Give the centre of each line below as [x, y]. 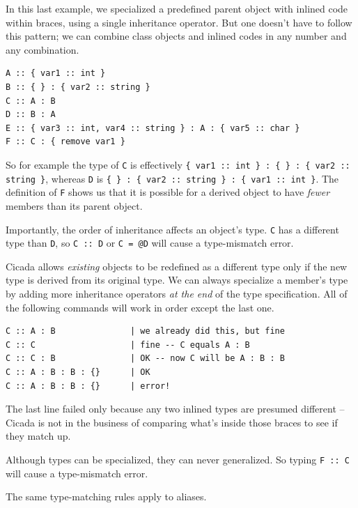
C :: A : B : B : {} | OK [78, 372]
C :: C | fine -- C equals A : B [128, 345]
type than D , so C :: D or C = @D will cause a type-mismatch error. [150, 243]
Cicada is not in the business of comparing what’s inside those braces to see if [172, 422]
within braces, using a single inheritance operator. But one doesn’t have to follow [179, 22]
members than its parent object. [74, 205]
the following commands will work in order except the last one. [140, 307]
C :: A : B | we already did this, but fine [145, 331]
